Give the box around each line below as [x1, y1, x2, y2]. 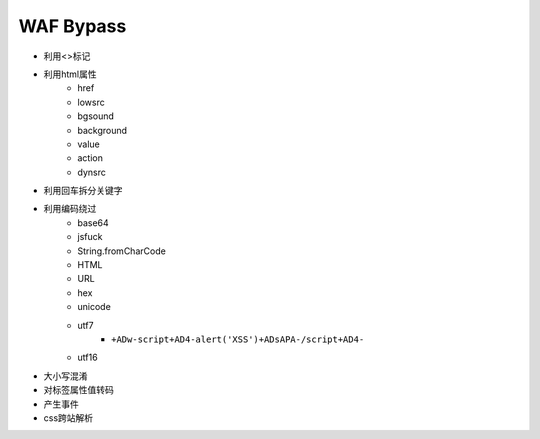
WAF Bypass [18, 15, 127, 37]
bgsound [77, 110, 115, 122]
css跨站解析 [43, 411, 94, 424]
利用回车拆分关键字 [43, 185, 123, 197]
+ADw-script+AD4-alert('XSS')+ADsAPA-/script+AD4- [111, 333, 365, 345]
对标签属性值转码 [43, 384, 114, 396]
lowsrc [77, 96, 105, 108]
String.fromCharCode [77, 245, 167, 257]
